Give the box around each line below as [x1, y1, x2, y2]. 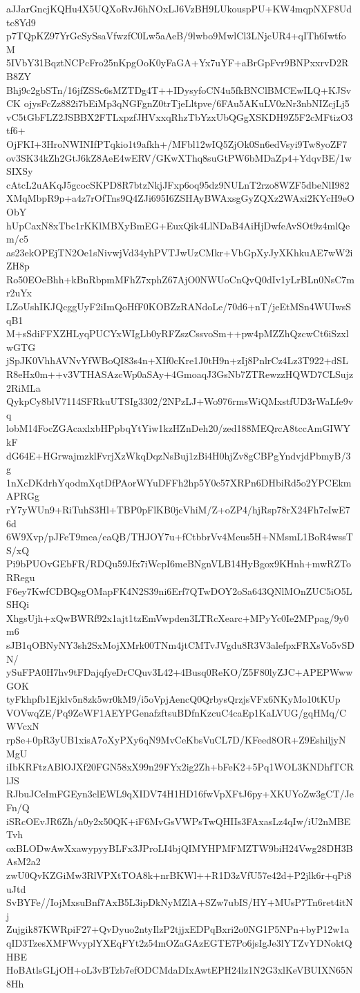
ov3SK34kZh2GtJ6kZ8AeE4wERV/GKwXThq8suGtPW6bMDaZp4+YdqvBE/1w [6, 150, 352, 164]
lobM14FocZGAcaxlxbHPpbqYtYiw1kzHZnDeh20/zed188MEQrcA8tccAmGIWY [6, 421, 351, 435]
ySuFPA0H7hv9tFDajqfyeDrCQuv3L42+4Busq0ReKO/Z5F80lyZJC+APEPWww [6, 665, 353, 679]
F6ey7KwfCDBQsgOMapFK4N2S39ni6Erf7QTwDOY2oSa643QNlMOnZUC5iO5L [6, 583, 352, 598]
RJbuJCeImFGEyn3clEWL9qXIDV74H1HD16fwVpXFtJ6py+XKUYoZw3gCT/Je [6, 786, 354, 801]
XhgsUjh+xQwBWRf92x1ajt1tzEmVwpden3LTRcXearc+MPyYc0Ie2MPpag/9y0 [6, 610, 349, 625]
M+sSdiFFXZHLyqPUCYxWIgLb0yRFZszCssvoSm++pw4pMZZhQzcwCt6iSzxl [6, 326, 349, 341]
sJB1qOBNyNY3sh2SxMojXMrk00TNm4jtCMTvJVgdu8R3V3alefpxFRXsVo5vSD [6, 637, 354, 652]
